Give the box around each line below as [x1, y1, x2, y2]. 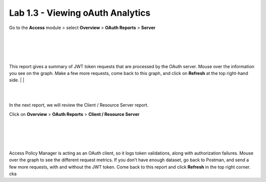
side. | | [9, 77, 25, 83]
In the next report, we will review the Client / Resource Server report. [9, 102, 149, 108]
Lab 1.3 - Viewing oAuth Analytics [9, 7, 151, 18]
